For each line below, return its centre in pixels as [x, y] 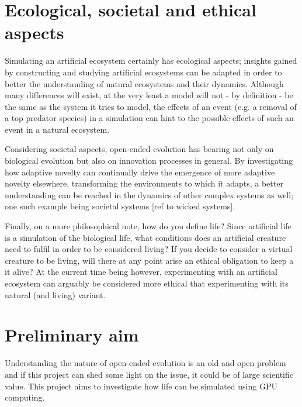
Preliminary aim [72, 335]
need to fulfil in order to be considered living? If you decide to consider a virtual [149, 249]
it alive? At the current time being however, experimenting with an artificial [141, 272]
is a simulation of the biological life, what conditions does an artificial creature [145, 237]
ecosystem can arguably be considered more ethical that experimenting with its [147, 283]
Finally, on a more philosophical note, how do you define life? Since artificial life [148, 226]
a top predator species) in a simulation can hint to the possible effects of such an [149, 118]
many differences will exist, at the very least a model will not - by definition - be [149, 95]
